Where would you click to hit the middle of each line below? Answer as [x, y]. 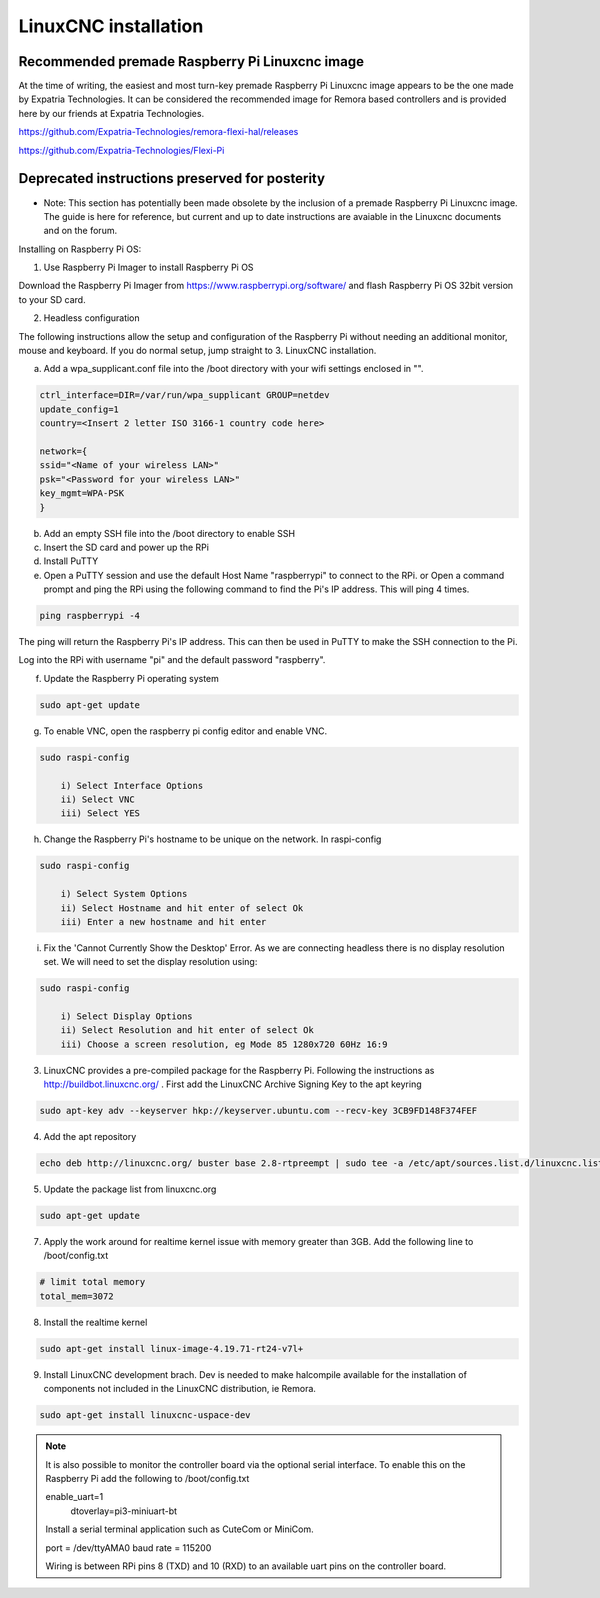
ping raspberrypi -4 [89, 616]
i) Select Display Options [127, 1016]
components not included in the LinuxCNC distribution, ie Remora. [180, 1389]
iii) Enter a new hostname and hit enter [163, 921]
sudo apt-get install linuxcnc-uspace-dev [145, 1415]
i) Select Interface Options [132, 785]
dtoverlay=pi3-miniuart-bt [124, 1511]
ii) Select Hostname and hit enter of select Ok [182, 908]
